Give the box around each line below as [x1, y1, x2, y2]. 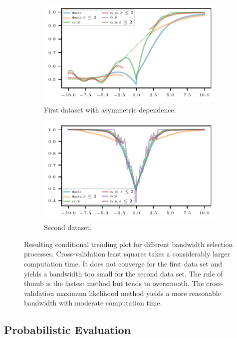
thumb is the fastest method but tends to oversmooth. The [24, 278, 204, 288]
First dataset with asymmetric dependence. [44, 104, 176, 114]
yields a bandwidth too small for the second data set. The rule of [24, 268, 223, 278]
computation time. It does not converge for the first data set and [24, 258, 222, 269]
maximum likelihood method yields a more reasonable [56, 287, 221, 298]
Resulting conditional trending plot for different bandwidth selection [24, 238, 233, 249]
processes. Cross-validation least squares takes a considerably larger [24, 248, 231, 259]
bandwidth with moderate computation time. [24, 297, 162, 308]
